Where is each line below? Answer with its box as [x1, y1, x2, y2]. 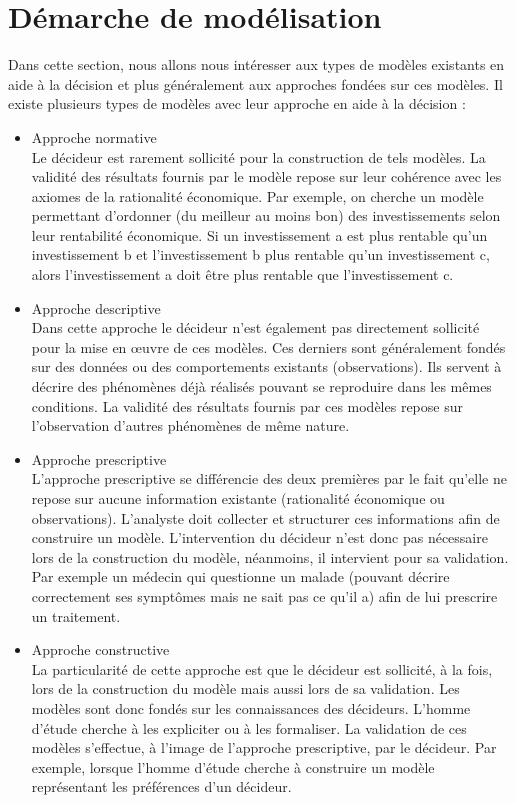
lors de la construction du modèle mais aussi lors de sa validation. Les [31, 678, 460, 699]
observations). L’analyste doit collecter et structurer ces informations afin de [31, 507, 500, 528]
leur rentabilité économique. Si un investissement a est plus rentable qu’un [31, 224, 488, 245]
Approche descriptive [31, 297, 161, 318]
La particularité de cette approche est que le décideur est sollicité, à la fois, [31, 658, 493, 679]
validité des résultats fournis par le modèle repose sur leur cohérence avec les [31, 166, 502, 187]
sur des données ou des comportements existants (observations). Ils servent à [31, 356, 502, 377]
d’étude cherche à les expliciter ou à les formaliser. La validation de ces [31, 717, 467, 738]
